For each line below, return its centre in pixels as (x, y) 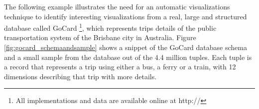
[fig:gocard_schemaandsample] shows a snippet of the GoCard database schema (126, 47)
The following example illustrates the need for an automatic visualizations (117, 6)
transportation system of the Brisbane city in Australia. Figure (100, 37)
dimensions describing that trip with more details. (80, 76)
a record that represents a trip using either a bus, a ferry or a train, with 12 (120, 67)
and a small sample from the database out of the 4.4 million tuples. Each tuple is (128, 57)
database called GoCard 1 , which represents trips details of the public (110, 27)
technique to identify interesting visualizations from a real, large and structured (126, 16)
